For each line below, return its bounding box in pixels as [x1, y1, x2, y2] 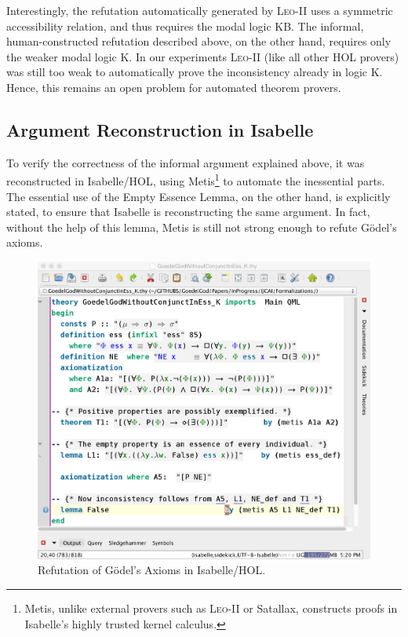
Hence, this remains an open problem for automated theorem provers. [6, 79, 341, 95]
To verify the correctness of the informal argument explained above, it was [6, 154, 365, 170]
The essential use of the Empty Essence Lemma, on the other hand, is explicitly [6, 188, 391, 204]
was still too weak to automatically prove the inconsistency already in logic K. [6, 64, 383, 80]
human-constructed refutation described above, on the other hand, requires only [6, 33, 392, 49]
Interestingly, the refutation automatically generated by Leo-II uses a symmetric [6, 2, 393, 18]
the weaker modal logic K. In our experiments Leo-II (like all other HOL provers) [6, 48, 399, 64]
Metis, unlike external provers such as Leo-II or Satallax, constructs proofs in [24, 599, 398, 616]
